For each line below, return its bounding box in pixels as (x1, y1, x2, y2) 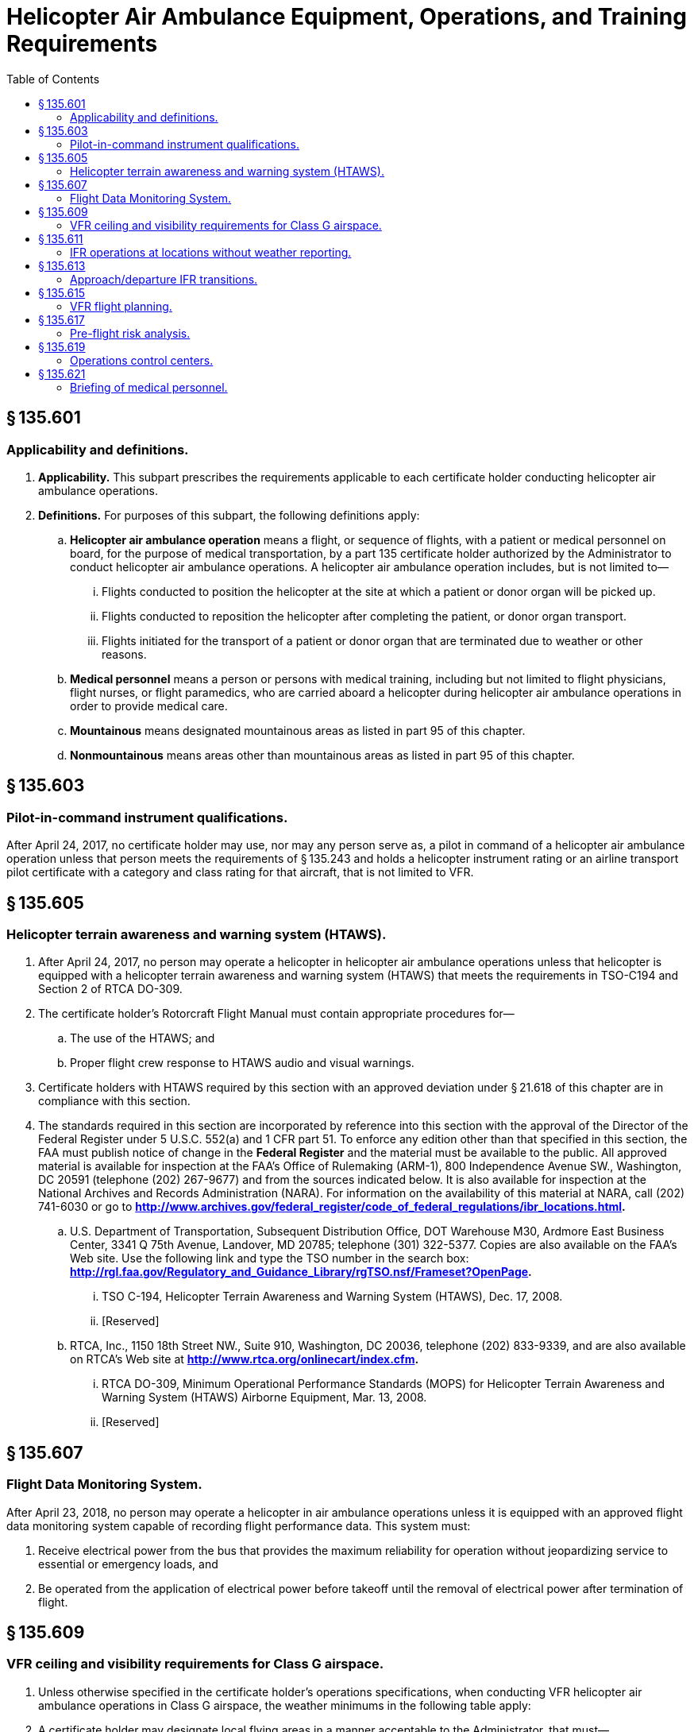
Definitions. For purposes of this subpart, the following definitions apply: (38, 508, 420, 522)
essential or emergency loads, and (38, 1556, 218, 1571)
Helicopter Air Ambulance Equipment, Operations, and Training (6, 3, 687, 30)
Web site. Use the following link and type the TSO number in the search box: (70, 1251, 469, 1266)
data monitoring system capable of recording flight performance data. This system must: (6, 1518, 471, 1533)
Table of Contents (6, 72, 100, 86)
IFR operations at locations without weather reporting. (70, 245, 352, 259)
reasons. (102, 647, 147, 661)
